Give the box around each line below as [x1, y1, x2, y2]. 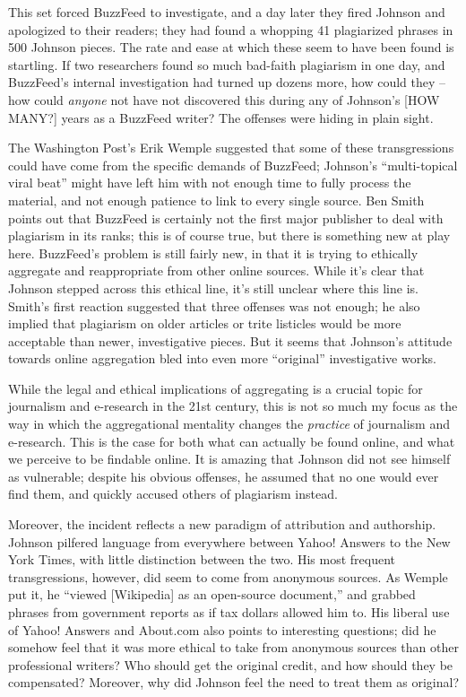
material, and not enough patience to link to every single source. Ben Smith [8, 190, 425, 209]
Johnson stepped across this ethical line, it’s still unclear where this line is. [8, 278, 419, 297]
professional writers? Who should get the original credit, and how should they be [8, 655, 453, 674]
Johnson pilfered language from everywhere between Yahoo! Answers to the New [8, 532, 451, 551]
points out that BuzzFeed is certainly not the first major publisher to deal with [8, 208, 444, 227]
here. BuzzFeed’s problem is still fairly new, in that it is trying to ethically [8, 243, 419, 262]
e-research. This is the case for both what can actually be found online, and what [8, 431, 455, 450]
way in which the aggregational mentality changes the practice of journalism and [8, 414, 450, 433]
